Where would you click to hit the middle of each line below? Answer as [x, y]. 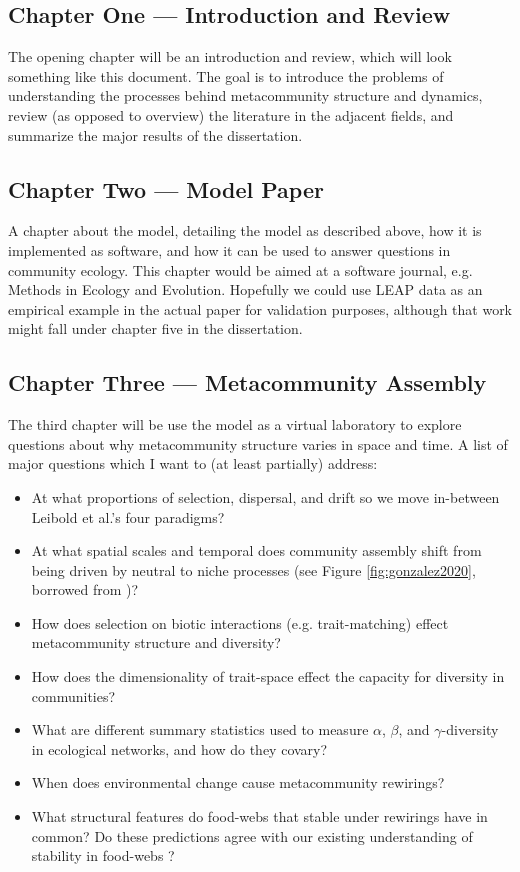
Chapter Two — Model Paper [166, 188]
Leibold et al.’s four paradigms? [128, 516]
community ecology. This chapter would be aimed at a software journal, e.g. [240, 269]
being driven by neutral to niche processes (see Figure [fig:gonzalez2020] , [253, 569]
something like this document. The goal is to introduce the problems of [226, 75]
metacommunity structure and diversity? [156, 642]
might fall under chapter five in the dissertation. [155, 328]
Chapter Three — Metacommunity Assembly [247, 382]
